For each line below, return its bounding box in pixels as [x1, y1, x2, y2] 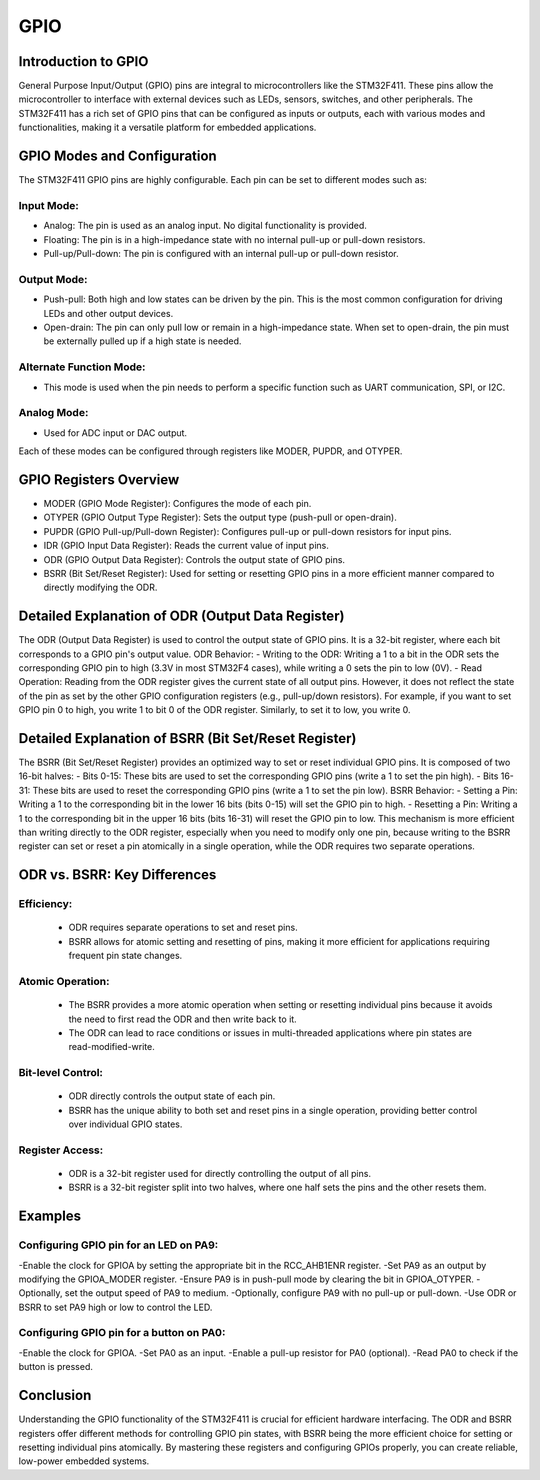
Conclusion [18, 1387, 92, 1404]
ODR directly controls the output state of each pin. [68, 1090, 276, 1102]
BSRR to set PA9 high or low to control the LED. [18, 1301, 213, 1313]
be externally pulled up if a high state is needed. [43, 335, 242, 347]
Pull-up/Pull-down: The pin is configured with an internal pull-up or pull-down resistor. [43, 248, 399, 260]
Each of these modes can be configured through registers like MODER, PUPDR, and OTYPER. [18, 445, 403, 457]
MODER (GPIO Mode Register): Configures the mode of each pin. [43, 497, 312, 509]
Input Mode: [18, 198, 79, 212]
